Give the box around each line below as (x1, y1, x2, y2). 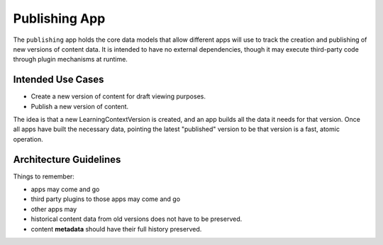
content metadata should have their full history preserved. (30, 224, 202, 233)
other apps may (30, 205, 77, 213)
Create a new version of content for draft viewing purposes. (30, 92, 206, 101)
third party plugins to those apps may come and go (30, 195, 181, 203)
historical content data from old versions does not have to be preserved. (30, 215, 243, 223)
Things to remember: (13, 172, 74, 181)
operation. (13, 135, 43, 143)
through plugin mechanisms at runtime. (13, 55, 128, 64)
